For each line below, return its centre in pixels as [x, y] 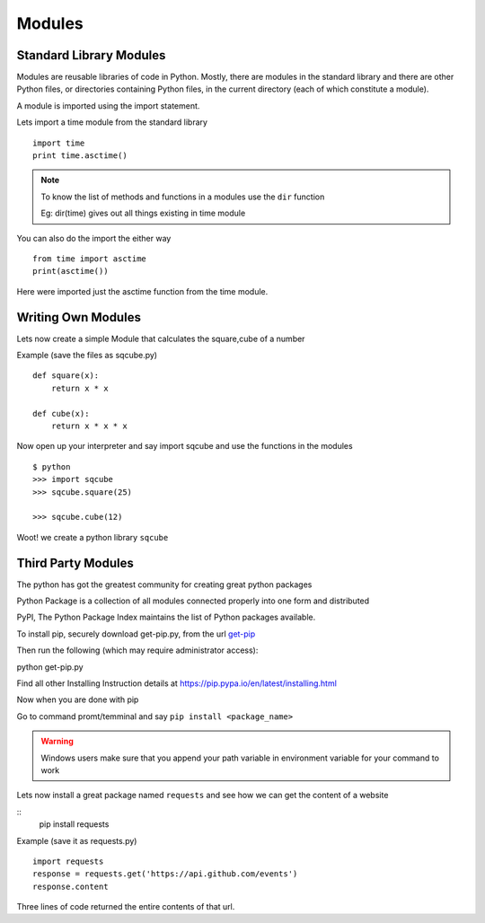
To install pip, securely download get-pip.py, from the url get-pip [136, 634]
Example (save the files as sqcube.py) [87, 356]
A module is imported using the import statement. [108, 105]
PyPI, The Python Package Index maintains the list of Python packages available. [166, 617]
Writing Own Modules [79, 317]
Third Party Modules [75, 563]
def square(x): [66, 376]
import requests [68, 861]
